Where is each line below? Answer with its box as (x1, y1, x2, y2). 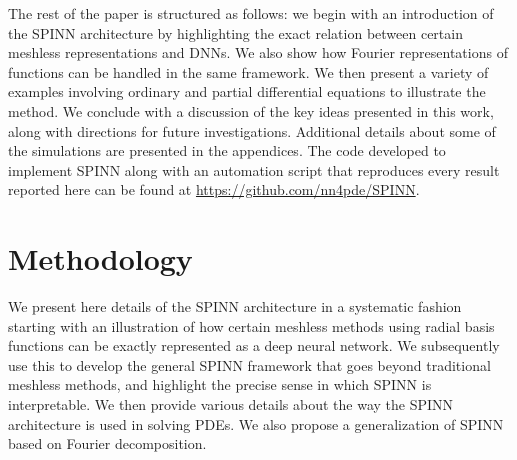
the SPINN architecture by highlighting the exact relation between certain (8, 22, 463, 43)
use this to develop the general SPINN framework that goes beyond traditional (8, 354, 491, 375)
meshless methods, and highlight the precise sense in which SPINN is (8, 374, 432, 395)
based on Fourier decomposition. (8, 433, 207, 454)
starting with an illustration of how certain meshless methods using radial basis (8, 315, 495, 336)
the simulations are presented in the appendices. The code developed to (8, 140, 446, 161)
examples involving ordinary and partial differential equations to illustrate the (8, 81, 486, 102)
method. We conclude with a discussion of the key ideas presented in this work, (8, 100, 494, 121)
